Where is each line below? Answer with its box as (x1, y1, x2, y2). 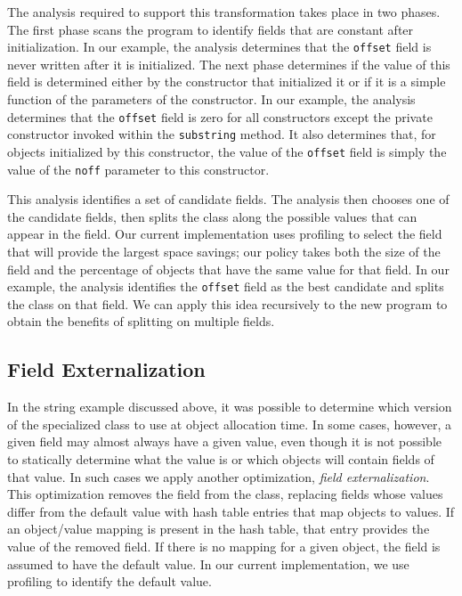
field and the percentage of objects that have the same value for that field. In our (7, 259, 450, 278)
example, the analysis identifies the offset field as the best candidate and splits (7, 277, 444, 296)
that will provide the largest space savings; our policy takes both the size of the (7, 242, 441, 261)
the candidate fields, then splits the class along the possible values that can (7, 207, 417, 225)
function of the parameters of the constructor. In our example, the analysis (7, 90, 416, 109)
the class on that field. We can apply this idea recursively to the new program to (7, 294, 448, 313)
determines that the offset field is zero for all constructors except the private (7, 107, 433, 126)
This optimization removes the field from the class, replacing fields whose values (7, 485, 443, 503)
